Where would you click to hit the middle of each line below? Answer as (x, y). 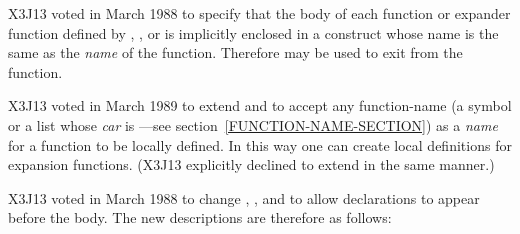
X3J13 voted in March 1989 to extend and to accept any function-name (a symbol (260, 105)
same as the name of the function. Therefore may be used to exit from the (235, 52)
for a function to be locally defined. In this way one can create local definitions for (260, 144)
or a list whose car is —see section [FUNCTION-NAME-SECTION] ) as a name (253, 124)
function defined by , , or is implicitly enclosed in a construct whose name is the (253, 32)
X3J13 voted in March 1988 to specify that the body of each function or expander (259, 13)
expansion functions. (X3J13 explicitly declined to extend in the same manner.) (251, 164)
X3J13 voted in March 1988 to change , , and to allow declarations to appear (244, 197)
